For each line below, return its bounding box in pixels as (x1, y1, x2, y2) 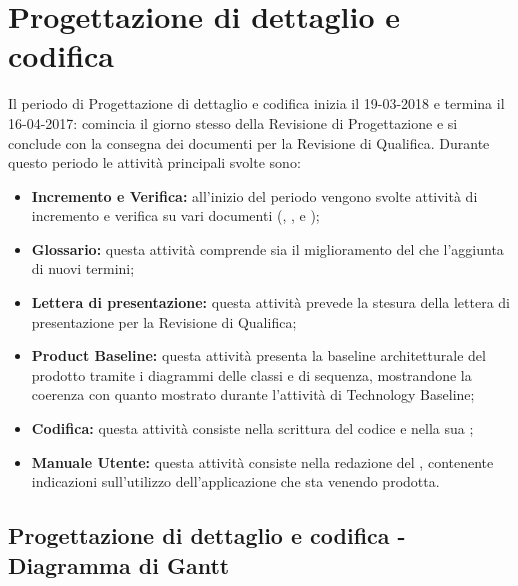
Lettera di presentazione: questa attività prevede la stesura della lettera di (31, 292, 510, 313)
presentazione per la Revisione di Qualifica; (31, 311, 297, 332)
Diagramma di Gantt (8, 549, 230, 580)
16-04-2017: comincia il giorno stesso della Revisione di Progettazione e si (8, 112, 458, 133)
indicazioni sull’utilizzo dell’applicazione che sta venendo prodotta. (31, 471, 440, 492)
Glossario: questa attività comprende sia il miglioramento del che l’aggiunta (31, 238, 504, 259)
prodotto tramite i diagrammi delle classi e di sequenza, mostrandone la (31, 364, 472, 385)
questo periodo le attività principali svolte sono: (8, 152, 301, 173)
